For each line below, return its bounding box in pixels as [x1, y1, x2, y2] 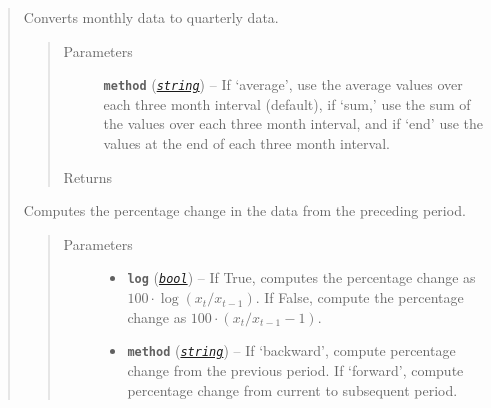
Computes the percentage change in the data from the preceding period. [23, 200, 466, 221]
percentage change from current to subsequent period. [127, 379, 458, 400]
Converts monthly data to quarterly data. [23, 7, 279, 27]
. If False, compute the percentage [255, 287, 464, 308]
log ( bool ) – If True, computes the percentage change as [127, 267, 476, 288]
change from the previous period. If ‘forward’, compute [127, 359, 464, 380]
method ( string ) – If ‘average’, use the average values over [103, 74, 463, 95]
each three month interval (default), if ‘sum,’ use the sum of [103, 93, 471, 114]
